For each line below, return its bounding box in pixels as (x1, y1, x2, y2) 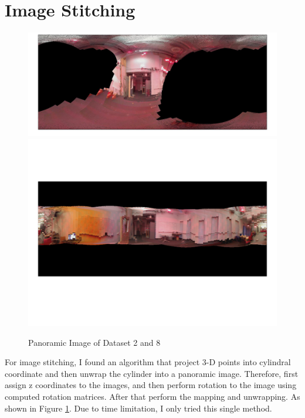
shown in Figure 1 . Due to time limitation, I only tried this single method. (5, 402, 272, 414)
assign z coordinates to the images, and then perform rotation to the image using (5, 379, 297, 391)
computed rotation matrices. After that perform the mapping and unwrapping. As (5, 390, 300, 402)
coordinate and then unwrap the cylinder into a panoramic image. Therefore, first (5, 367, 299, 379)
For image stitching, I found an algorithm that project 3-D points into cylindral (5, 356, 291, 368)
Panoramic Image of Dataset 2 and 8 (28, 336, 161, 348)
